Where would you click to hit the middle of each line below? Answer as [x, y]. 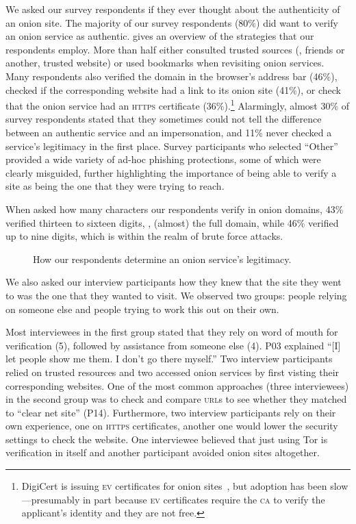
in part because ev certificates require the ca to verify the [204, 499]
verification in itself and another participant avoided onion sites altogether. [163, 452]
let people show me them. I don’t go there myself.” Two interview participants [169, 359]
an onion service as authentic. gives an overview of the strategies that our [160, 36]
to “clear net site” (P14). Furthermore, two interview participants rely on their [171, 412]
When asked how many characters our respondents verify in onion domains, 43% [175, 209]
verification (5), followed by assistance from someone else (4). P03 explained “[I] [173, 345]
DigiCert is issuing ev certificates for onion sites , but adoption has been [174, 486]
